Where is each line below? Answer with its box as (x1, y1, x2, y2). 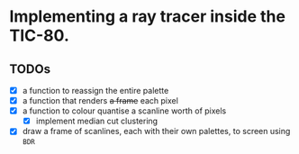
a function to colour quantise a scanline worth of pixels (22, 105, 227, 116)
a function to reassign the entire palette (22, 86, 169, 95)
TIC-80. (9, 25, 69, 46)
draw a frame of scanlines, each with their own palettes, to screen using (22, 126, 291, 137)
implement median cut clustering (35, 115, 159, 127)
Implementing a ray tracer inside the (9, 6, 286, 27)
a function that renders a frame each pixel (22, 95, 178, 106)
